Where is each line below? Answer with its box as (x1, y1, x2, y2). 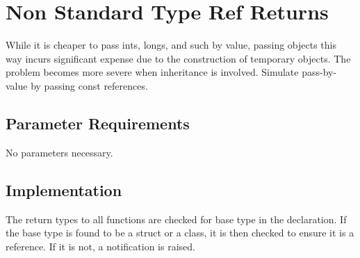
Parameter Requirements (6, 112, 190, 134)
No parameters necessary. (6, 145, 113, 159)
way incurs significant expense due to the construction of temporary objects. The (6, 51, 351, 65)
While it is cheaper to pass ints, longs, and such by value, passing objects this (6, 38, 337, 52)
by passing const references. (31, 78, 148, 92)
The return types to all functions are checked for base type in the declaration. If (6, 211, 347, 226)
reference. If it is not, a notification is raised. (6, 239, 195, 253)
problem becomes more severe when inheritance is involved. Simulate (6, 65, 299, 79)
